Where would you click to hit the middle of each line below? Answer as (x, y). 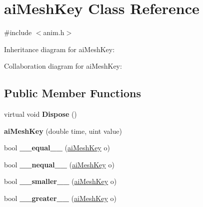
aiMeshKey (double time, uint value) (63, 131)
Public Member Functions (72, 93)
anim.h (54, 32)
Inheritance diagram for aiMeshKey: (59, 49)
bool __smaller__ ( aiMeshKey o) (60, 181)
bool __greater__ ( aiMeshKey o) (60, 198)
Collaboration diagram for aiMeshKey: (63, 66)
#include (18, 32)
